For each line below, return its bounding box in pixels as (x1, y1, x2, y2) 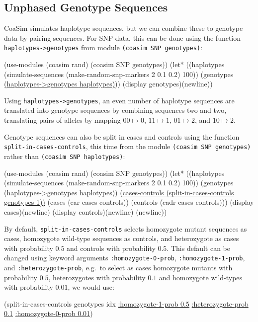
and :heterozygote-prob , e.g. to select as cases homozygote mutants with (4, 262, 233, 273)
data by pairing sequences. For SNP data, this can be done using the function (4, 32, 241, 43)
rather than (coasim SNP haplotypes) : (4, 151, 125, 161)
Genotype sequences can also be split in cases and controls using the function (4, 131, 240, 142)
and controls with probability (67, 242, 156, 253)
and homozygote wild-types (159, 272, 243, 282)
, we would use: (68, 282, 114, 292)
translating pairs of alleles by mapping (4, 115, 121, 125)
